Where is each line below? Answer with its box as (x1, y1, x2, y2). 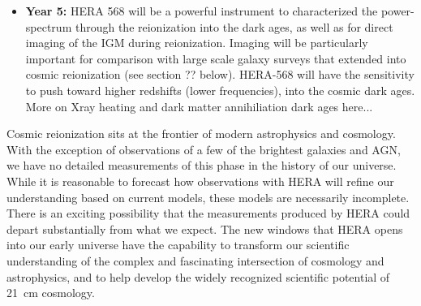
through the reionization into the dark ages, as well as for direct (75, 18, 393, 35)
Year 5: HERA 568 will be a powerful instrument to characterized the (25, 2, 378, 19)
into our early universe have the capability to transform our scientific (6, 236, 350, 253)
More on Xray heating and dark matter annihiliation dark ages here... (25, 97, 373, 114)
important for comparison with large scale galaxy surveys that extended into (25, 50, 406, 67)
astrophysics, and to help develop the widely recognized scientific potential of (6, 268, 390, 285)
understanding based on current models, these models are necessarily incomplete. (6, 188, 410, 205)
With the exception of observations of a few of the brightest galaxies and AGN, (6, 140, 401, 157)
